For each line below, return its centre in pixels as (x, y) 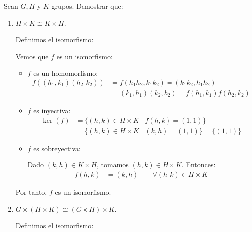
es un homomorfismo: (66, 73)
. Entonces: (199, 165)
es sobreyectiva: (57, 148)
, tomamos (113, 165)
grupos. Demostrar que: (87, 6)
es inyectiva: (52, 111)
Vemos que (32, 56)
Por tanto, (31, 192)
